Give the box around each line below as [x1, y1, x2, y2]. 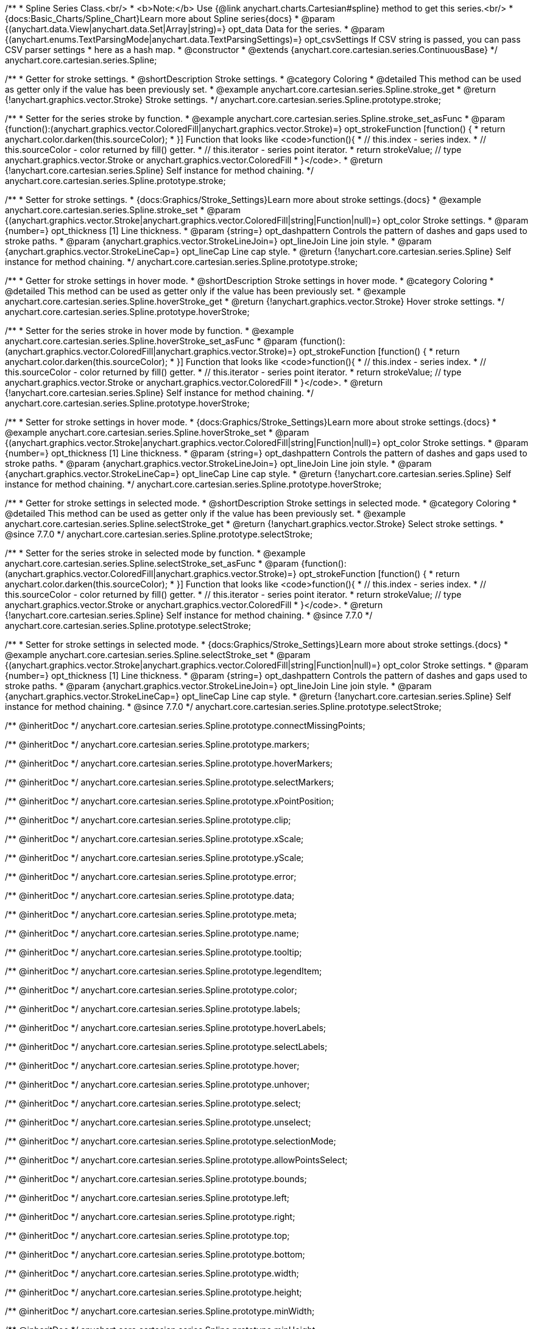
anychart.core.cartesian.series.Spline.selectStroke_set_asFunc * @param [5, 558, 299, 569]
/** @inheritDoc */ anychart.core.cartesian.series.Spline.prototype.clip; [5, 815, 291, 825]
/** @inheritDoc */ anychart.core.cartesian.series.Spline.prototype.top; [5, 1230, 290, 1241]
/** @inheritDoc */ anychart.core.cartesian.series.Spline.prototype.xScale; [5, 834, 304, 844]
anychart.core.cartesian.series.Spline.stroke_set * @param [5, 205, 241, 215]
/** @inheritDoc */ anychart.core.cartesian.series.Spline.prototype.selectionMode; [5, 1136, 336, 1146]
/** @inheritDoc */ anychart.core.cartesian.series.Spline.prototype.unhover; [5, 1079, 310, 1090]
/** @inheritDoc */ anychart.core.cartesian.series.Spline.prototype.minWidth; [5, 1306, 315, 1316]
